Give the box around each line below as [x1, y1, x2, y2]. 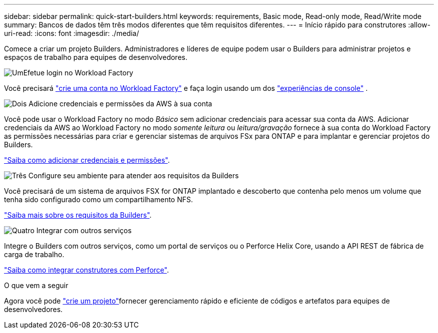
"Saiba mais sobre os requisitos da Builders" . [4, 211, 152, 219]
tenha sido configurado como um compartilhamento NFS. [4, 195, 193, 204]
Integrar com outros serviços [36, 226, 132, 235]
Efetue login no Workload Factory [23, 68, 133, 77]
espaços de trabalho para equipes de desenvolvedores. [4, 53, 187, 61]
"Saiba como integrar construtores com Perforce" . [4, 266, 169, 274]
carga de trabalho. [4, 250, 64, 259]
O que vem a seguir [4, 281, 68, 290]
